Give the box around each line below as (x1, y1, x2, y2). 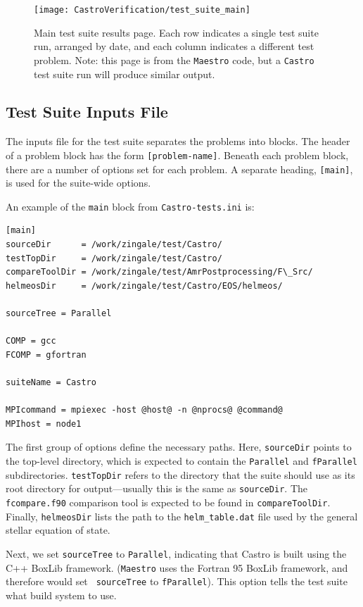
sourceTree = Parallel (6, 308, 112, 319)
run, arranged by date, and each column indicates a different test (34, 39, 314, 54)
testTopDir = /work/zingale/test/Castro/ (6, 253, 222, 263)
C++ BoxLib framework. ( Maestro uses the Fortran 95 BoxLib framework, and (6, 560, 348, 575)
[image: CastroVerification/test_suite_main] (34, 5, 250, 15)
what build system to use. (6, 587, 117, 602)
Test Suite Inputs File (6, 101, 168, 123)
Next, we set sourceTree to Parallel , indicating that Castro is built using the (6, 546, 347, 561)
